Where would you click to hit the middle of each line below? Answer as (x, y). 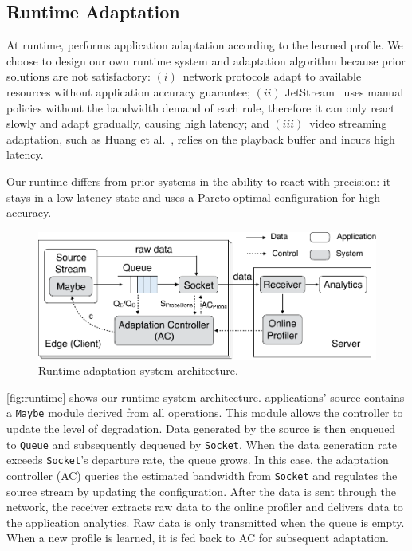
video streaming (348, 123)
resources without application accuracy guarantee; (128, 91)
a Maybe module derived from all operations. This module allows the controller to (205, 413)
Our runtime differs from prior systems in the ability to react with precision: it (199, 181)
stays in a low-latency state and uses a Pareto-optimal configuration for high (193, 197)
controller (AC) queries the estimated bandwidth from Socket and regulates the (202, 476)
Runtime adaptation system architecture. (138, 370)
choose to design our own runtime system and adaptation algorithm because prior (206, 60)
